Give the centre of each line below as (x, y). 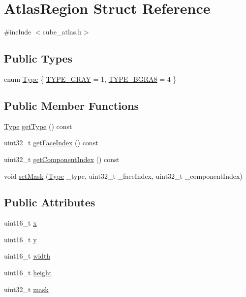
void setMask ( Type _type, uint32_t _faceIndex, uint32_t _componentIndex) (123, 176)
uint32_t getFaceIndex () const (51, 143)
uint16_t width (27, 256)
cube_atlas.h (62, 32)
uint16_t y (20, 239)
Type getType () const (38, 126)
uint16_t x (20, 223)
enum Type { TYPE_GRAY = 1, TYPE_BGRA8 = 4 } (90, 79)
